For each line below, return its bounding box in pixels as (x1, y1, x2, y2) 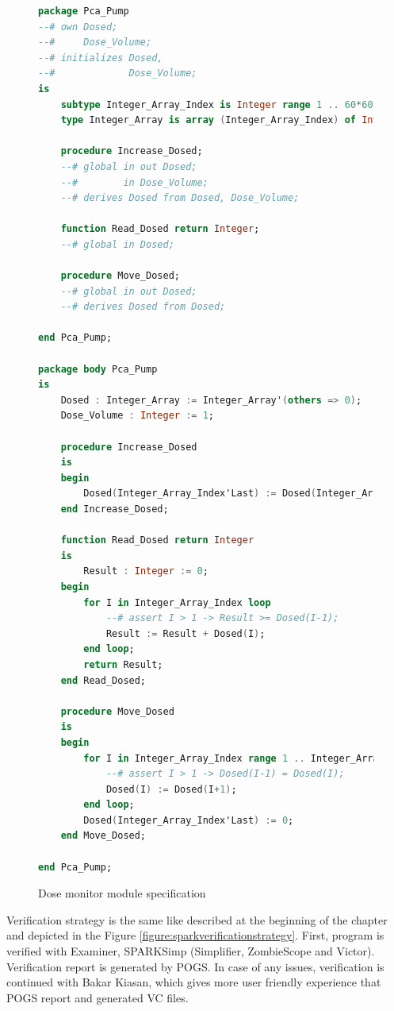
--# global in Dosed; (60, 238, 174, 250)
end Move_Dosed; (60, 830, 147, 842)
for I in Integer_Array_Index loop (83, 596, 271, 608)
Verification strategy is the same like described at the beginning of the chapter (6, 911, 388, 928)
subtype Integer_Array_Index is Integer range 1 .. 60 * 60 (60, 98, 373, 110)
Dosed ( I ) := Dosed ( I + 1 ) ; (105, 783, 237, 795)
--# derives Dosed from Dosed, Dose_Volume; (60, 192, 300, 204)
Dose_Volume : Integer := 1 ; (60, 410, 215, 422)
